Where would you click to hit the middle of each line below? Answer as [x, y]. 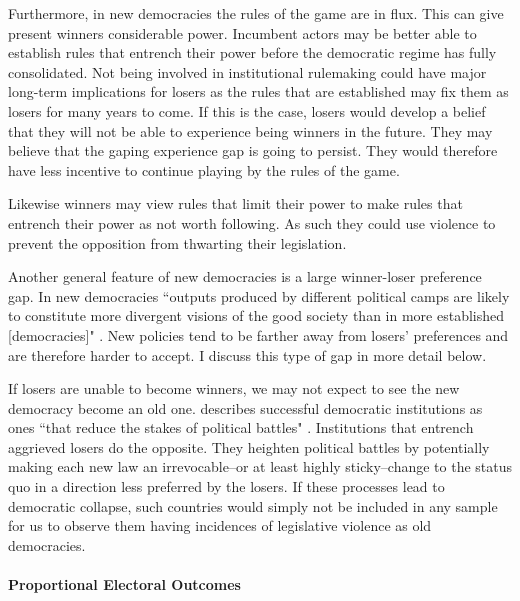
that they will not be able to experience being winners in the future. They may [250, 130]
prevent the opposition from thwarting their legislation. [177, 242]
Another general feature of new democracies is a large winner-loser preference [245, 276]
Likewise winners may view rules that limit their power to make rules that [235, 203]
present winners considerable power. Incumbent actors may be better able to [242, 32]
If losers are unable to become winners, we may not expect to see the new [234, 388]
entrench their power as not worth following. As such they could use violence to [252, 222]
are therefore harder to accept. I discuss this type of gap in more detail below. [247, 354]
